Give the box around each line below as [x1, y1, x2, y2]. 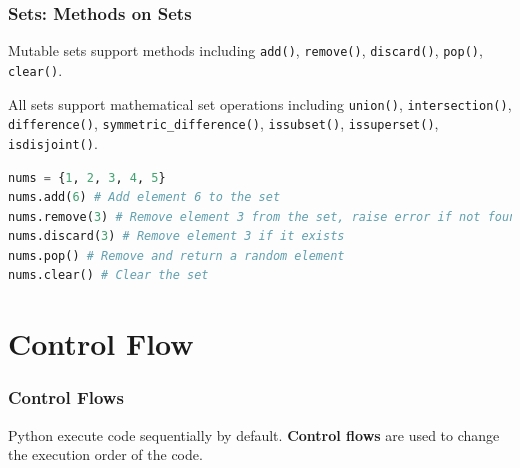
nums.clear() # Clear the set [8, 268, 209, 283]
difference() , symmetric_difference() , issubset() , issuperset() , [8, 113, 439, 134]
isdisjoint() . [8, 132, 98, 153]
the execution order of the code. [8, 444, 203, 465]
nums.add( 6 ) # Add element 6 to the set [8, 190, 281, 205]
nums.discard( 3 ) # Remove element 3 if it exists [8, 229, 345, 244]
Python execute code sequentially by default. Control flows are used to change [8, 424, 500, 445]
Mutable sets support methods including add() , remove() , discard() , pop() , [8, 40, 483, 61]
